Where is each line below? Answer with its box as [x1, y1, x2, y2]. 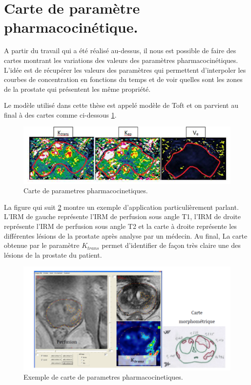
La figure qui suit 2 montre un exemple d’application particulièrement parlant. [4, 202, 239, 212]
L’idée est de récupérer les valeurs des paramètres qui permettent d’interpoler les [4, 64, 246, 75]
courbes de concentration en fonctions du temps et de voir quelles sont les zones [4, 74, 243, 84]
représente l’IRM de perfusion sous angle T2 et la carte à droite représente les [4, 221, 237, 231]
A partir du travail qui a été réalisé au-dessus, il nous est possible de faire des [4, 45, 236, 56]
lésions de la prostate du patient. [4, 249, 102, 260]
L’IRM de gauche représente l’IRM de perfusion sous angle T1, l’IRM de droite [4, 211, 241, 222]
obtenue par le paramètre [4, 240, 80, 250]
